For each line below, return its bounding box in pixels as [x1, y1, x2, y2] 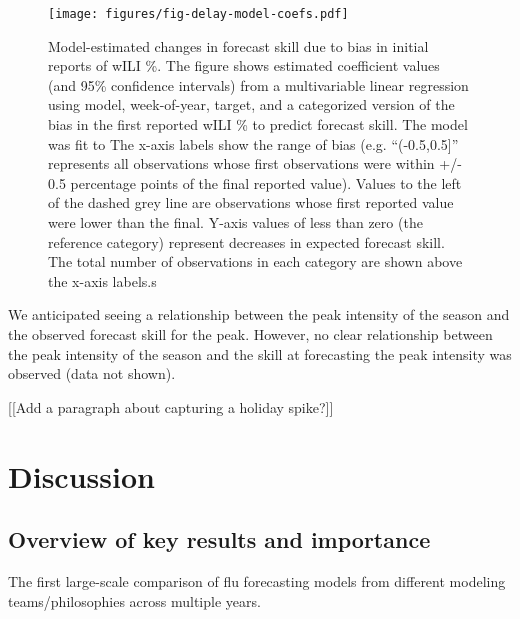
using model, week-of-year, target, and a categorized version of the [48, 94, 455, 115]
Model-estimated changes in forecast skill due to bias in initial [48, 35, 429, 56]
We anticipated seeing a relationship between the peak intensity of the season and [8, 304, 510, 325]
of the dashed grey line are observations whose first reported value [48, 192, 454, 213]
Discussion [8, 455, 155, 496]
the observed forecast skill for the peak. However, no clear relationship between [8, 323, 493, 344]
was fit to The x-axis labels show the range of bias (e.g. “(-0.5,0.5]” [48, 133, 459, 154]
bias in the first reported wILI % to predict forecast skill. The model [48, 114, 468, 135]
